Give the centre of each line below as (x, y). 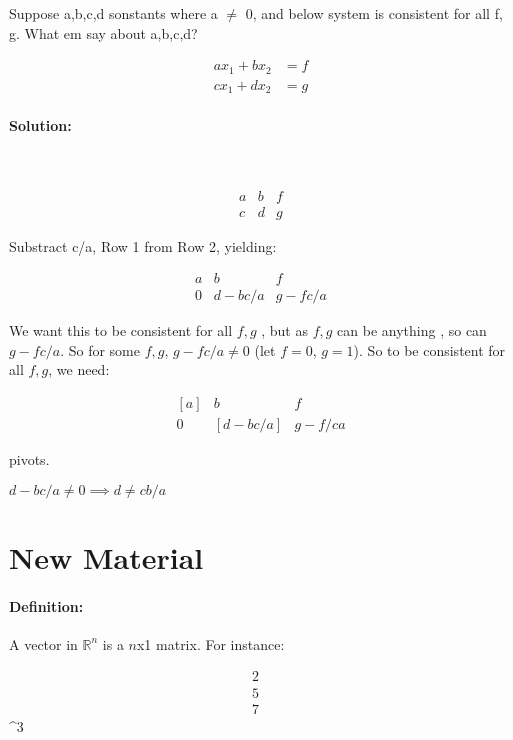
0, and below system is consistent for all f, (374, 13)
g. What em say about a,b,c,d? (103, 32)
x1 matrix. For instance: (210, 643)
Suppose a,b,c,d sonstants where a (113, 13)
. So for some (100, 349)
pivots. (29, 459)
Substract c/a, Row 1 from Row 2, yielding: (143, 245)
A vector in (43, 643)
